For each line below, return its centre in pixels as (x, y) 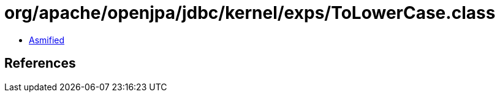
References (40, 63)
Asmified (47, 40)
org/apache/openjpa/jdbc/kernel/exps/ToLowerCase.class (250, 13)
